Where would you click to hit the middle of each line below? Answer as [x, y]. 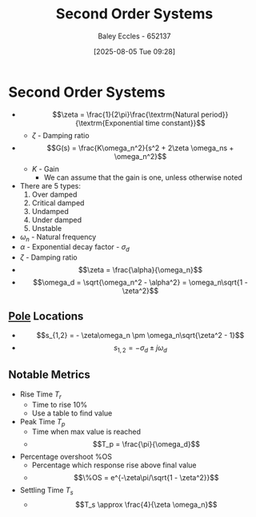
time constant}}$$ [175, 123]
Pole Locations [46, 316]
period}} [215, 114]
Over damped [54, 194]
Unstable [47, 228]
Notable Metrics [49, 375]
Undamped [50, 211]
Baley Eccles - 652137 [134, 36]
